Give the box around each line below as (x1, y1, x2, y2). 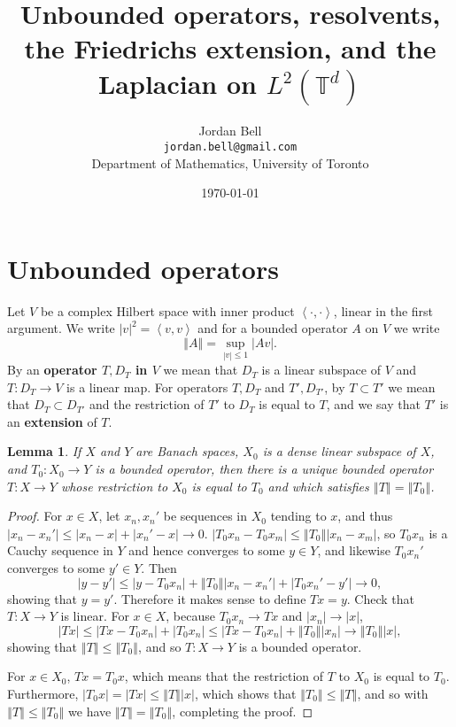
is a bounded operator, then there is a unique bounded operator (95, 460, 434, 478)
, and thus (337, 507, 393, 525)
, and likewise (317, 541, 390, 560)
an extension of (7, 412, 97, 430)
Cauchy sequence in (7, 541, 113, 560)
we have (68, 701, 112, 720)
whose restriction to (60, 476, 168, 495)
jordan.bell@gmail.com (163, 140, 298, 153)
